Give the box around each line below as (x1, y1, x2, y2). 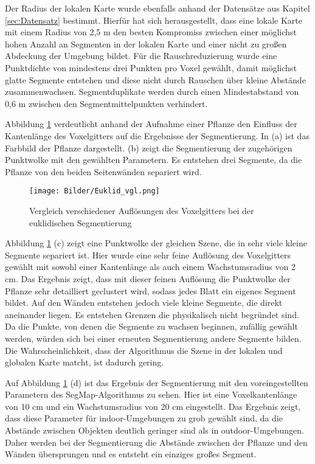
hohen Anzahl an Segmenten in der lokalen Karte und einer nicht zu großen (5, 37, 287, 50)
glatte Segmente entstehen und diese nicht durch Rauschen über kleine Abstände (5, 73, 306, 86)
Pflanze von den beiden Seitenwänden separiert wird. (5, 165, 202, 178)
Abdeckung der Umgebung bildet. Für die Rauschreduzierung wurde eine (5, 49, 277, 62)
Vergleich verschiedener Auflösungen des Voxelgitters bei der (29, 204, 254, 216)
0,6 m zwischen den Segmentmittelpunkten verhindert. (5, 97, 208, 109)
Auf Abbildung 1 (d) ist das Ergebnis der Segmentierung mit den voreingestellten (5, 376, 308, 389)
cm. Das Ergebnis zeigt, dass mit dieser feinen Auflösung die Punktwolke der (5, 272, 291, 285)
